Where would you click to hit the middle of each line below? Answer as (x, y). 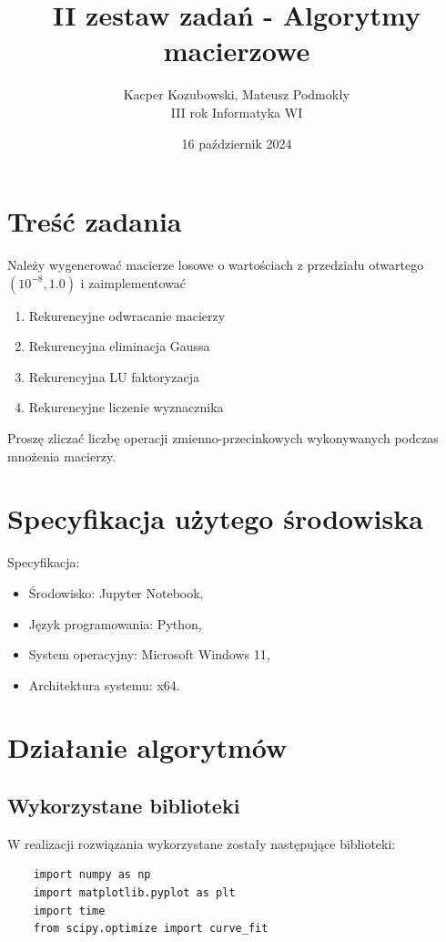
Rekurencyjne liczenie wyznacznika (126, 407)
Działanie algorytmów (147, 747)
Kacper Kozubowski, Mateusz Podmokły (237, 94)
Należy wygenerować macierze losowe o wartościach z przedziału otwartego (216, 265)
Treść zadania (95, 221)
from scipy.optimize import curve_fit (151, 929)
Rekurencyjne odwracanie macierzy (127, 315)
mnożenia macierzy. (62, 455)
